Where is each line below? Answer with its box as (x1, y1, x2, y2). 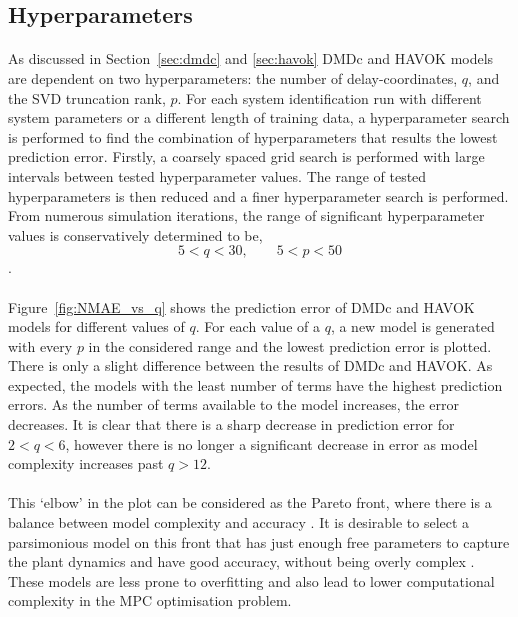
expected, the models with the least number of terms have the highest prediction (8, 374, 503, 395)
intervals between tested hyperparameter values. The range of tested (8, 165, 427, 186)
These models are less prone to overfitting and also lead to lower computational (8, 570, 495, 591)
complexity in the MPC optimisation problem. (8, 590, 292, 611)
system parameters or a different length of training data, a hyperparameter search (8, 107, 510, 128)
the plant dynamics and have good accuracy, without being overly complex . (8, 551, 475, 572)
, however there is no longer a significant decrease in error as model (65, 433, 478, 454)
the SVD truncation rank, (8, 87, 166, 108)
